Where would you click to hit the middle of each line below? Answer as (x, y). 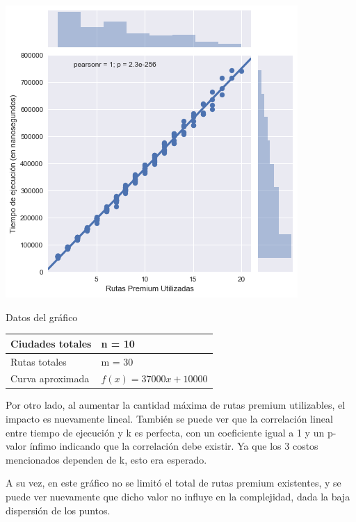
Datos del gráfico (42, 317)
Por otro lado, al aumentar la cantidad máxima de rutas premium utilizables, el (176, 405)
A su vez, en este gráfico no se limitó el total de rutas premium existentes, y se (173, 483)
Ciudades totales (51, 343)
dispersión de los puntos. (58, 510)
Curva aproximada (50, 378)
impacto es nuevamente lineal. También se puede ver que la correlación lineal (169, 419)
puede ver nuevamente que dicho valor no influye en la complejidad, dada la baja (178, 497)
